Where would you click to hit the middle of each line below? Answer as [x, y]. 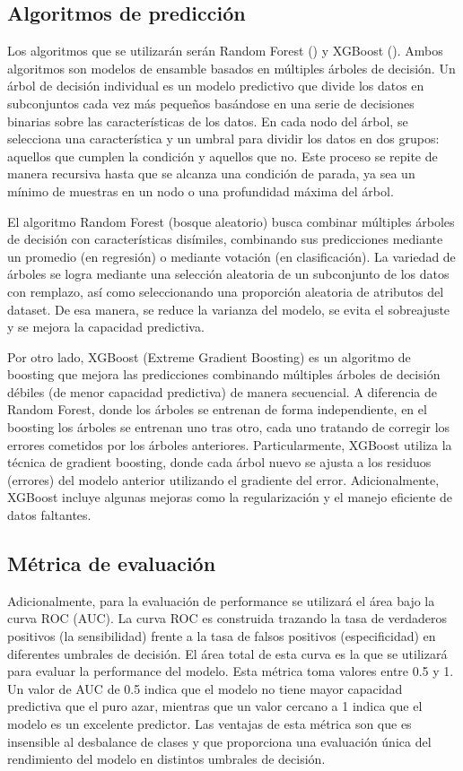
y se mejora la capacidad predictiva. [106, 327]
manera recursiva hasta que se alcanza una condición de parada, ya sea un [211, 173]
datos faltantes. [49, 515]
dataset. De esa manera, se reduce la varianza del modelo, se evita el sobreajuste [229, 309]
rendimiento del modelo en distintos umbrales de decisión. [166, 759]
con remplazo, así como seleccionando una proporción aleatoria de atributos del [226, 291]
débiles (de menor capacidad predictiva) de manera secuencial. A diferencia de [223, 391]
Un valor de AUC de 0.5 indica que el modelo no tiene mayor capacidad [205, 688]
